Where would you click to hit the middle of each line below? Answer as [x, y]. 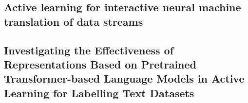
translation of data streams [74, 21]
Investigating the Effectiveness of [89, 50]
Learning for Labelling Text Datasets [99, 93]
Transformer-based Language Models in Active [124, 78]
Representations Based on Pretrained [100, 64]
